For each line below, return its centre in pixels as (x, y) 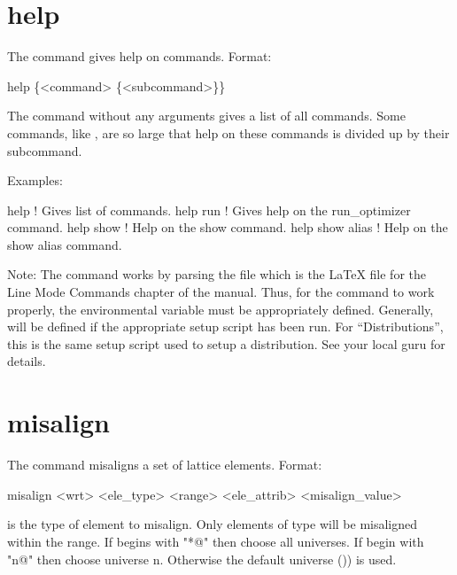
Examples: (35, 180)
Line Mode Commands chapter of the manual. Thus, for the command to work (221, 292)
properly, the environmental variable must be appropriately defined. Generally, (221, 309)
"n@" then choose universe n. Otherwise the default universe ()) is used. (202, 559)
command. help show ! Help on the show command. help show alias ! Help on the (228, 227)
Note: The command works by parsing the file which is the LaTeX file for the (217, 274)
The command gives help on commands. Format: (139, 56)
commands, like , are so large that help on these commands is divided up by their (228, 132)
